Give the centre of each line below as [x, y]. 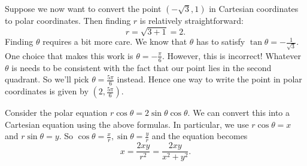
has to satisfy [221, 41]
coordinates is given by [47, 91]
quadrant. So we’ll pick [47, 79]
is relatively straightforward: [192, 20]
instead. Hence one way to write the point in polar [209, 79]
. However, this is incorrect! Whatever [231, 55]
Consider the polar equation [56, 113]
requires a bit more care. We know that [115, 41]
